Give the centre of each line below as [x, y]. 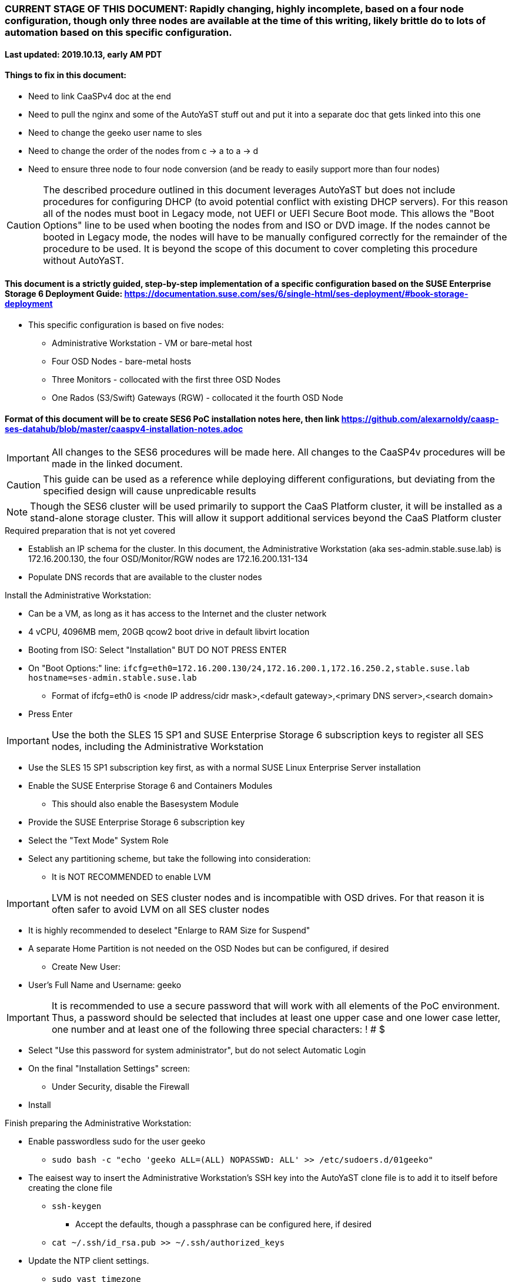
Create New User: [86, 967]
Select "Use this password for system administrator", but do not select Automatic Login [197, 1050]
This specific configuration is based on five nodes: [126, 325]
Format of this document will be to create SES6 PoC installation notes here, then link [172, 419]
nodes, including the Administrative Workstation [158, 747]
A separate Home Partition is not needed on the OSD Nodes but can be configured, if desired [209, 949]
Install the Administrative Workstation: [78, 595]
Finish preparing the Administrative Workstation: [98, 1123]
